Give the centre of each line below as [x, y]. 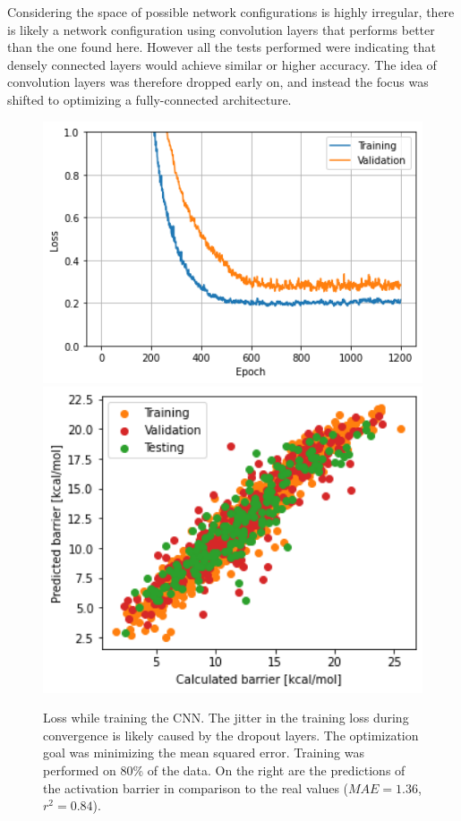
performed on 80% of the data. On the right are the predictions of [224, 770]
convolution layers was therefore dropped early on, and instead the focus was [218, 82]
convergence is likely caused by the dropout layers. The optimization [231, 735]
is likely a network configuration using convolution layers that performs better [221, 29]
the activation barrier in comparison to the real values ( [196, 787]
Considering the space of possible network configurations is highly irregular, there [231, 12]
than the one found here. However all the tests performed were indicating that [222, 47]
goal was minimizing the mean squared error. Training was [204, 753]
